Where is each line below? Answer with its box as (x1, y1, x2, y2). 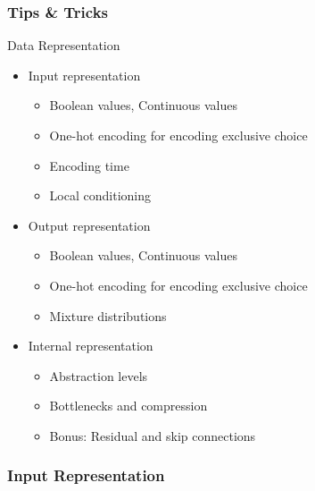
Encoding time (49, 156, 129, 174)
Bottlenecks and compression (49, 396, 208, 415)
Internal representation (28, 336, 153, 355)
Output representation (28, 216, 151, 234)
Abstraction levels (49, 366, 148, 385)
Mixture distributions (49, 306, 167, 325)
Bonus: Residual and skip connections (49, 426, 256, 444)
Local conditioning (49, 186, 151, 205)
